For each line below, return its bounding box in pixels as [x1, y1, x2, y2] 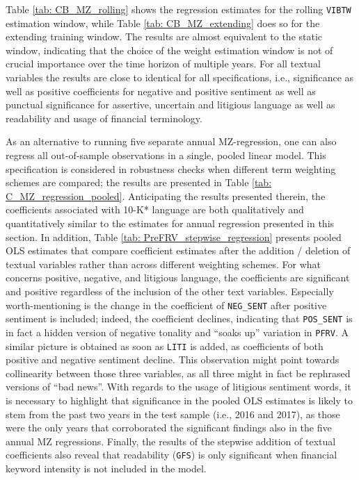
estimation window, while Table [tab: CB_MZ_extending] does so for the [6, 15, 320, 30]
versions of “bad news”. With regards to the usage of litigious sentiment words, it [6, 379, 351, 394]
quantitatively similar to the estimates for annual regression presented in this [6, 215, 335, 230]
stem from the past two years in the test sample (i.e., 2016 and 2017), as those [6, 406, 340, 421]
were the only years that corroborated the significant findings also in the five [6, 420, 332, 435]
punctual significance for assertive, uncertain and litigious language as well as [6, 97, 335, 112]
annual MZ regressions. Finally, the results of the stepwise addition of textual [6, 433, 336, 448]
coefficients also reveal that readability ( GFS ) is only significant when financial [6, 447, 337, 462]
